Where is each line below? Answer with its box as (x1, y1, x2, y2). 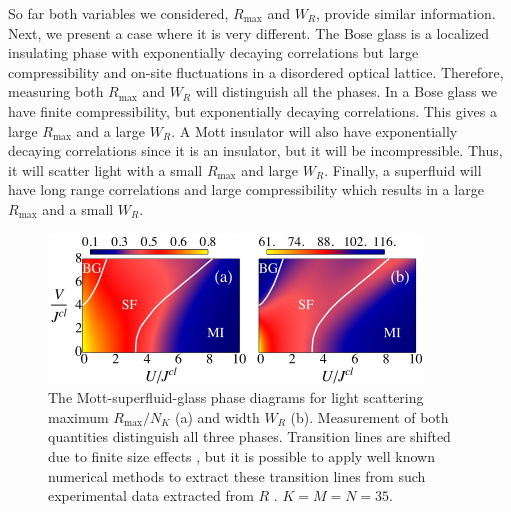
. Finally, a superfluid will (324, 159, 482, 180)
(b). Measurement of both (290, 406, 449, 427)
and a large (76, 120, 146, 141)
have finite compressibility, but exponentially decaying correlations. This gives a (8, 100, 497, 121)
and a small (42, 198, 114, 219)
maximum (48, 406, 109, 427)
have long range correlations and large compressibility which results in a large (8, 179, 484, 200)
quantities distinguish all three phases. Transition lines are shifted (48, 426, 451, 447)
